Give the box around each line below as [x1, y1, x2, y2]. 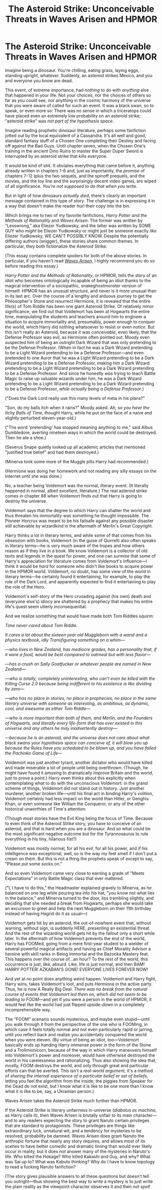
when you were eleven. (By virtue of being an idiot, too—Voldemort [5, 1037, 139, 1042]
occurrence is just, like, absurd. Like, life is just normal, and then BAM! [5, 961, 145, 967]
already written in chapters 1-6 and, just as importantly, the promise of [5, 167, 145, 173]
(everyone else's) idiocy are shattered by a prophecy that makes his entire [5, 598, 153, 604]
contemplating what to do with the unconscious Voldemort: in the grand [5, 780, 148, 786]
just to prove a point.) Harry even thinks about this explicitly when [5, 775, 136, 781]
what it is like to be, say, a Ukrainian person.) [5, 1088, 94, 1094]
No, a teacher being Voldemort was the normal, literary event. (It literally [5, 482, 149, 488]
